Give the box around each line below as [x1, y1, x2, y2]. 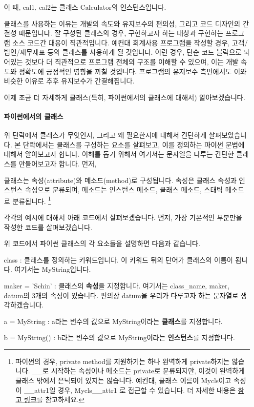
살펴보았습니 [209, 130, 247, 140]
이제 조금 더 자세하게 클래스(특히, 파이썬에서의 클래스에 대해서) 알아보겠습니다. [4, 92, 245, 102]
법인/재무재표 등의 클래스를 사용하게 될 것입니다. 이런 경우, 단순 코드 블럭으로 [4, 47, 242, 57]
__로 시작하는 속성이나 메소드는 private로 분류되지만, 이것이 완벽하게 [32, 366, 245, 376]
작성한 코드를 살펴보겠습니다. [4, 222, 92, 232]
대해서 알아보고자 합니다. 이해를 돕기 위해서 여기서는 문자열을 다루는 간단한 [4, 149, 234, 159]
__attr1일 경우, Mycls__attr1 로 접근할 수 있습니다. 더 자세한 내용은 [24, 385, 236, 395]
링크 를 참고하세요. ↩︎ [24, 394, 85, 405]
